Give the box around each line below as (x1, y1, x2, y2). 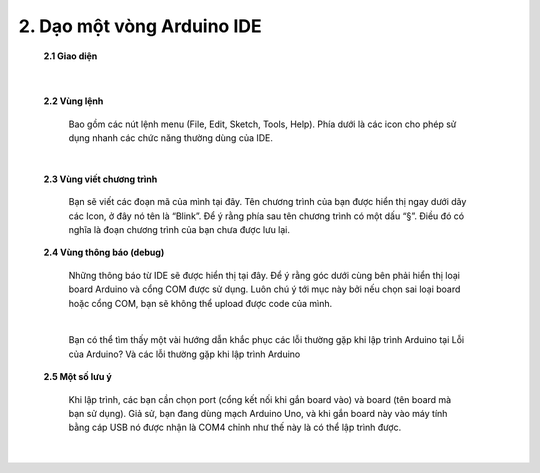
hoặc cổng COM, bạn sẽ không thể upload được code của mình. (68, 297, 333, 309)
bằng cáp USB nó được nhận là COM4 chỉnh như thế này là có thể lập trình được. (68, 421, 402, 434)
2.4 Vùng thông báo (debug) (43, 246, 165, 259)
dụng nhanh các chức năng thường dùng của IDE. (68, 132, 274, 144)
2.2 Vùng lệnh (43, 95, 104, 107)
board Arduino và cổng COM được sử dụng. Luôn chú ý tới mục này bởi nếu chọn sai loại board (68, 283, 461, 295)
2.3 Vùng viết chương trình (43, 173, 158, 185)
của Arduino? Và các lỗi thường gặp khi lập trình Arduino (68, 348, 301, 360)
